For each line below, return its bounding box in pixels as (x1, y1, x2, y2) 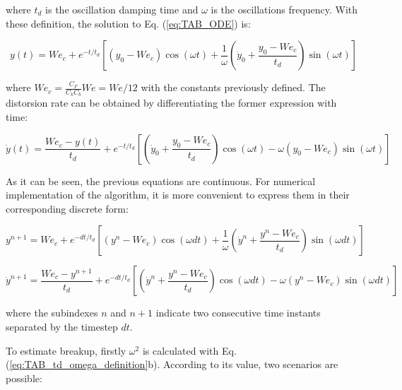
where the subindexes (6, 305, 98, 320)
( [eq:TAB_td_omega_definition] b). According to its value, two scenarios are (6, 357, 338, 372)
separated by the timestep (6, 319, 118, 333)
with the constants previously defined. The (141, 80, 326, 95)
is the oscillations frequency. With (211, 2, 358, 16)
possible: (6, 370, 42, 385)
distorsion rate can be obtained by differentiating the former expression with (6, 95, 337, 110)
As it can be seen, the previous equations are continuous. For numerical (6, 173, 316, 188)
